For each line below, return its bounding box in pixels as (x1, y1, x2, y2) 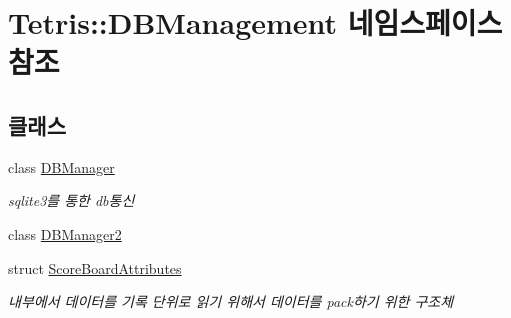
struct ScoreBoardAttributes (8, 257, 182, 278)
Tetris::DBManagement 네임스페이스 (8, 2, 503, 43)
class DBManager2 (8, 223, 122, 244)
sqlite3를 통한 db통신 (8, 190, 135, 211)
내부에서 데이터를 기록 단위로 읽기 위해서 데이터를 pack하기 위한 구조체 (8, 291, 454, 312)
